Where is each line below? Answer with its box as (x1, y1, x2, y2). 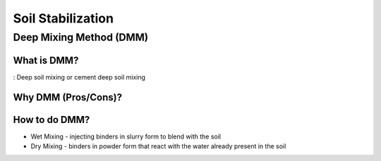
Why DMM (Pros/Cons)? (13, 91, 123, 103)
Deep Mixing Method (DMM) (13, 31, 148, 44)
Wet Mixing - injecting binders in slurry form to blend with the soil (30, 132, 222, 141)
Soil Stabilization (13, 11, 114, 26)
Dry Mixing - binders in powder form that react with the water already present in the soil (30, 142, 286, 150)
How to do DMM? (13, 113, 90, 126)
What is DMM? (13, 54, 79, 66)
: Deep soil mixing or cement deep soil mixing (13, 72, 146, 81)
